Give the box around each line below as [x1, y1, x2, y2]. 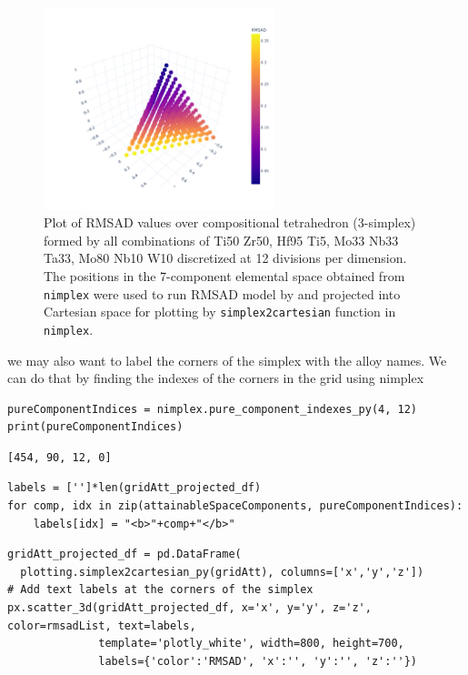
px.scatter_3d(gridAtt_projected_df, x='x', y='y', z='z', [7, 601, 372, 615]
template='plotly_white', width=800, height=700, [98, 637, 404, 650]
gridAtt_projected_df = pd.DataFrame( [7, 548, 242, 561]
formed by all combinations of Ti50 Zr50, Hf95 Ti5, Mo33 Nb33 [44, 230, 399, 249]
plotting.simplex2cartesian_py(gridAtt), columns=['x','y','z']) [20, 565, 424, 579]
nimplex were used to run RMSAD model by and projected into [44, 284, 401, 303]
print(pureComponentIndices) [7, 420, 184, 434]
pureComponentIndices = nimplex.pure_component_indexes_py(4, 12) [7, 402, 418, 416]
